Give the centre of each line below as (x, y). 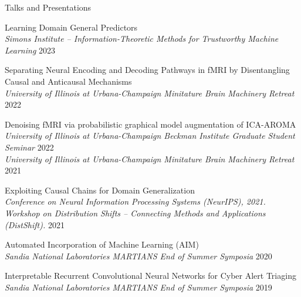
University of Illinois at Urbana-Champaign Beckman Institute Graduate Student (150, 136)
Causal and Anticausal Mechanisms (68, 81)
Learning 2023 (30, 50)
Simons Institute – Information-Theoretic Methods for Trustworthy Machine (142, 39)
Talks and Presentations (48, 7)
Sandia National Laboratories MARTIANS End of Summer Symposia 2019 (138, 287)
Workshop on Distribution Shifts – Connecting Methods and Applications (135, 213)
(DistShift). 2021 (35, 224)
